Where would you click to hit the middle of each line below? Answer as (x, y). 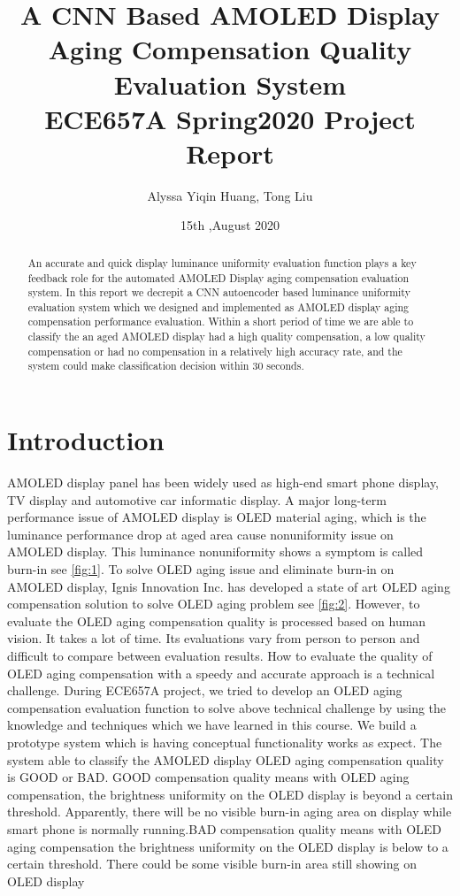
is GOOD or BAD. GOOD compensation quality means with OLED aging (208, 777)
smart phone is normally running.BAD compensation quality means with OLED (225, 828)
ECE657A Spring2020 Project (230, 118)
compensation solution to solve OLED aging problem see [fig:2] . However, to (214, 604)
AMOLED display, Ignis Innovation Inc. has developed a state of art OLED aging (229, 586)
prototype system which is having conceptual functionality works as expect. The (225, 742)
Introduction (86, 440)
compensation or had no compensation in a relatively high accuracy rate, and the (215, 351)
